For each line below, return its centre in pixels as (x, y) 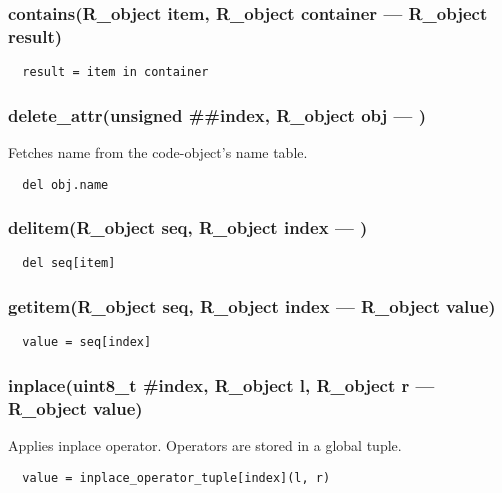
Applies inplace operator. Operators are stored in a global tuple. (205, 445)
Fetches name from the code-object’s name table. (158, 152)
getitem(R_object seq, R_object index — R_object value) (252, 306)
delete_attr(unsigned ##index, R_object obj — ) (217, 114)
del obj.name (65, 184)
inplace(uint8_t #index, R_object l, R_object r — (221, 384)
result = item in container (115, 72)
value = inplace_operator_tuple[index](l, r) (176, 477)
